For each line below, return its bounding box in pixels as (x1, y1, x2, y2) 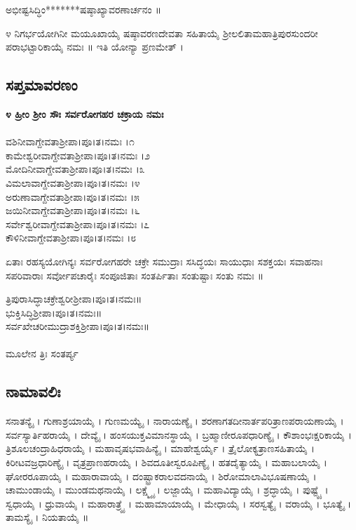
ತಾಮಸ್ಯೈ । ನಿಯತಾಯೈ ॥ (6, 510, 89, 524)
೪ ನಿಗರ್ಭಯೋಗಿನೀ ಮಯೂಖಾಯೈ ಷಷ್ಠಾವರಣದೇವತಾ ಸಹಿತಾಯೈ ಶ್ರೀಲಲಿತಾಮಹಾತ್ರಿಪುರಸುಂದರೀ (6, 25, 318, 40)
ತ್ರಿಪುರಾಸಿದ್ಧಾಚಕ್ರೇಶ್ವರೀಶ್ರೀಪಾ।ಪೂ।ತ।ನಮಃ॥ (6, 291, 142, 306)
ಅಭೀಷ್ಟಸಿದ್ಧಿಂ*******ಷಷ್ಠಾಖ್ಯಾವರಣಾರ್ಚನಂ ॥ (6, 2, 162, 16)
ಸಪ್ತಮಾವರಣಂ (6, 74, 78, 95)
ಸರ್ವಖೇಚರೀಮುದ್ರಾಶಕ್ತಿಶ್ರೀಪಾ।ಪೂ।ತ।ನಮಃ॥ (6, 319, 150, 333)
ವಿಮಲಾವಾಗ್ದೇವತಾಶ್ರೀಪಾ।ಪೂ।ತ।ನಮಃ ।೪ (6, 175, 140, 190)
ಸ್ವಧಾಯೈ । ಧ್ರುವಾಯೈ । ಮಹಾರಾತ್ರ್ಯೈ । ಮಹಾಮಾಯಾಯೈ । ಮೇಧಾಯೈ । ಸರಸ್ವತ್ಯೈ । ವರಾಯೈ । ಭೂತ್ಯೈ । (6, 496, 352, 510)
